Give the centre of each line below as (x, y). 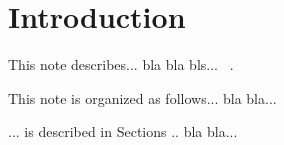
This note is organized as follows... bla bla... (142, 97)
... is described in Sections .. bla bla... (123, 131)
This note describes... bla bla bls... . (121, 64)
